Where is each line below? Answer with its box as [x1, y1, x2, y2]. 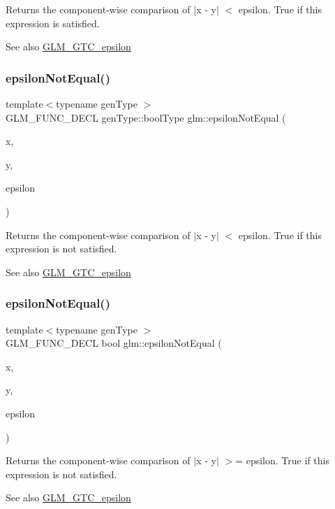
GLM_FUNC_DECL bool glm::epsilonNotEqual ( [6, 336, 222, 350]
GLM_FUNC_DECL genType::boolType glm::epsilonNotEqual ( [6, 110, 286, 124]
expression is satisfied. [6, 15, 100, 30]
